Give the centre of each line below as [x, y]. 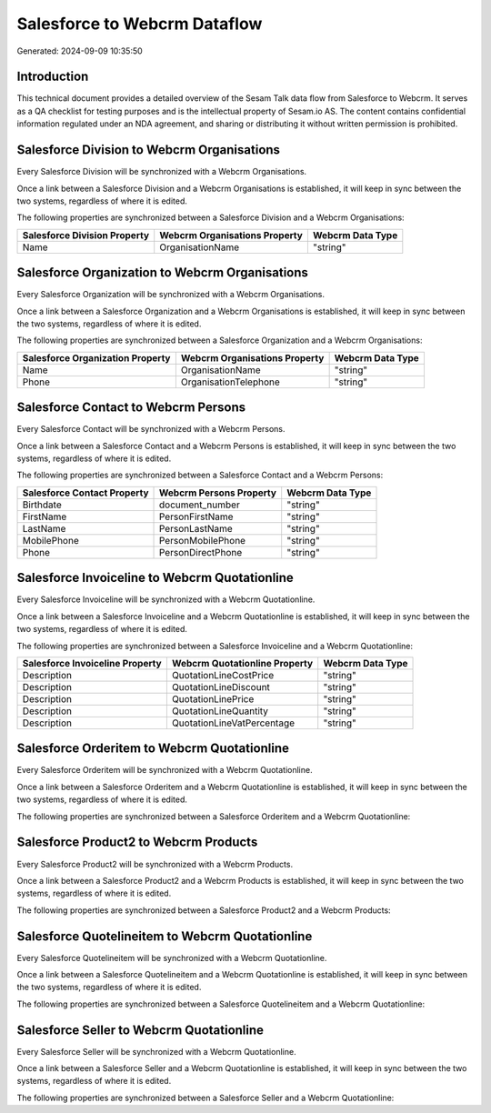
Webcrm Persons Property [218, 493]
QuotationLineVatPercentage [233, 723]
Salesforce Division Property [86, 235]
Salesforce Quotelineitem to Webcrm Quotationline [165, 936]
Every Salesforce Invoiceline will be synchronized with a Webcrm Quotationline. [166, 599]
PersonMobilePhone [202, 540]
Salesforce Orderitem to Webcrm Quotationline [153, 749]
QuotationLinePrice [213, 698]
